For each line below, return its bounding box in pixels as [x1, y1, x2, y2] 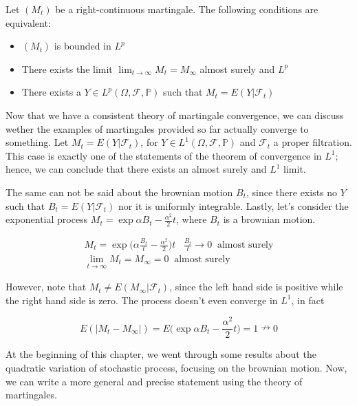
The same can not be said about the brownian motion [6, 184, 233, 199]
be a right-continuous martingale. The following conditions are [55, 2, 318, 16]
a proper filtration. [273, 135, 352, 149]
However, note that [6, 279, 87, 294]
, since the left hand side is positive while [169, 279, 343, 294]
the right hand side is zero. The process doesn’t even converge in [6, 292, 278, 307]
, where [176, 212, 207, 226]
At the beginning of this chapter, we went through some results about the [6, 347, 316, 361]
